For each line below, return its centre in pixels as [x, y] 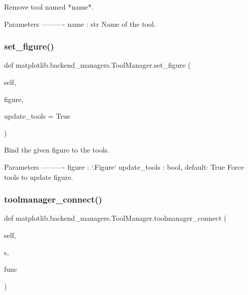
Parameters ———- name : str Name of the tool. [80, 23]
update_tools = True [37, 116]
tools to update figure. [39, 177]
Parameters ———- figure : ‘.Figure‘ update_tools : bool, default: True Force [124, 166]
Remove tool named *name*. [49, 7]
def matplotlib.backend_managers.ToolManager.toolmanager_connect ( [115, 218]
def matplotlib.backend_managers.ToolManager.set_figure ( [97, 65]
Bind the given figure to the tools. [57, 150]
